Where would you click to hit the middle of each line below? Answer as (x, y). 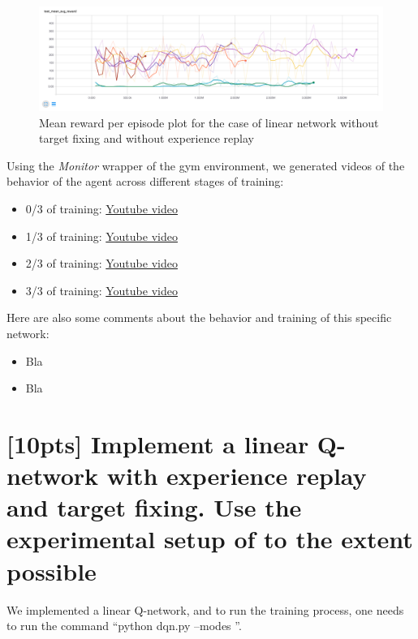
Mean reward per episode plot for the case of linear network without (209, 122)
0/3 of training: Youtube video (101, 208)
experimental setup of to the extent (210, 539)
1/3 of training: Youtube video (101, 236)
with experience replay (237, 476)
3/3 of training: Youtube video (101, 290)
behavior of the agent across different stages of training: (145, 181)
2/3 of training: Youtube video (101, 263)
